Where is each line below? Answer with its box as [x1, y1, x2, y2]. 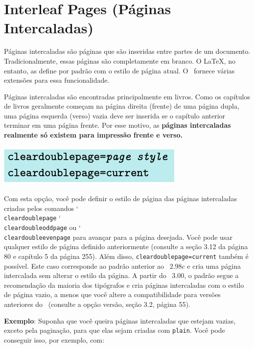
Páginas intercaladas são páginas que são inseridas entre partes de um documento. [4, 46, 251, 56]
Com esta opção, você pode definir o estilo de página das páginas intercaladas [4, 193, 237, 204]
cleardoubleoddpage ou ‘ [4, 222, 81, 232]
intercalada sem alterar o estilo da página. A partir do [4, 270, 166, 280]
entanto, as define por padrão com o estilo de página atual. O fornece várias [4, 65, 235, 75]
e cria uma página [187, 260, 241, 271]
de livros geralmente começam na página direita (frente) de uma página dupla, [4, 101, 239, 111]
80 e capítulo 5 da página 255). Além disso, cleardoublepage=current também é [4, 251, 249, 261]
